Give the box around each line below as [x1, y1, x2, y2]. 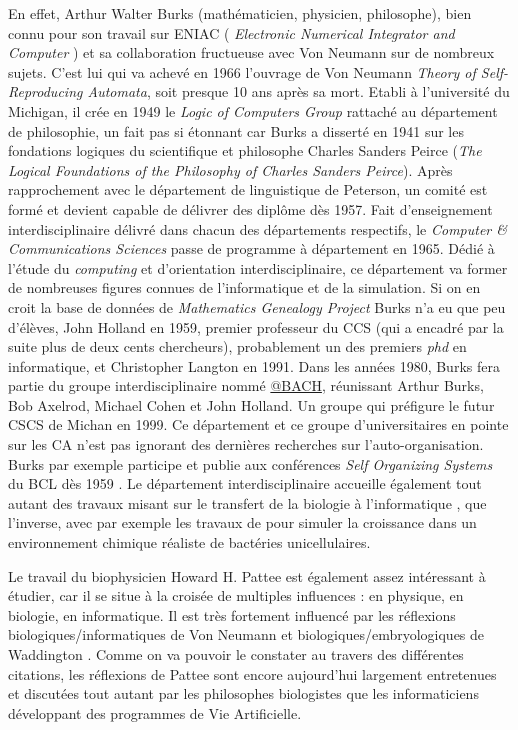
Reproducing [8, 81, 83, 102]
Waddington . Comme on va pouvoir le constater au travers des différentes [8, 644, 464, 664]
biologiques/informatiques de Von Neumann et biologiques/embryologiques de [8, 624, 485, 645]
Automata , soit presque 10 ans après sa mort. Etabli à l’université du [87, 81, 510, 102]
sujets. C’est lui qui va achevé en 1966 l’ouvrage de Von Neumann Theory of [8, 61, 476, 82]
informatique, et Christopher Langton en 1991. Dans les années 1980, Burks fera [8, 355, 500, 376]
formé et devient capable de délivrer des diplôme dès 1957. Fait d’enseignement [8, 198, 493, 219]
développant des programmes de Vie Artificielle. [8, 702, 302, 723]
